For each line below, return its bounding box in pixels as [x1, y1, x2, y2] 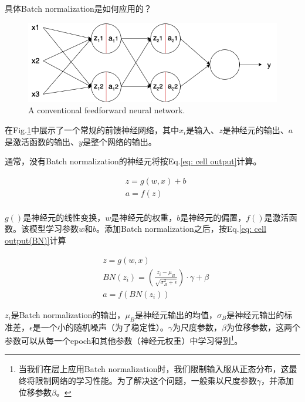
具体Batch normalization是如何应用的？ [5, 2, 152, 14]
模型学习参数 [29, 222, 79, 235]
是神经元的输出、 [222, 124, 289, 136]
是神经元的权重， [111, 211, 177, 223]
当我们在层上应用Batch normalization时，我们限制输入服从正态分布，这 [18, 363, 289, 375]
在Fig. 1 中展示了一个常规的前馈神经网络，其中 [5, 124, 179, 136]
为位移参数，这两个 [226, 320, 300, 333]
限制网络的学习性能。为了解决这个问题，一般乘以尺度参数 [35, 374, 257, 386]
